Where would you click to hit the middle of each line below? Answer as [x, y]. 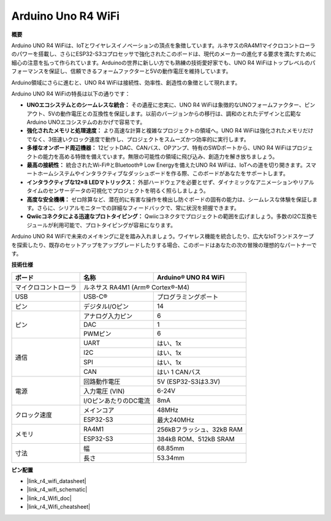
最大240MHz [176, 420]
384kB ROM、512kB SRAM [196, 439]
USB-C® [95, 296]
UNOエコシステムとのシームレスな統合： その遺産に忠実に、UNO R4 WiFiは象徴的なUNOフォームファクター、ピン [171, 105]
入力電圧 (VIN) [104, 391]
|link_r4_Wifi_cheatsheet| [59, 507]
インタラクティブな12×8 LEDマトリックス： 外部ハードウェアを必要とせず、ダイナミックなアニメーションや [162, 182]
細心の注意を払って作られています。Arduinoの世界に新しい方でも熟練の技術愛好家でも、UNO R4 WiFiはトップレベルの [161, 63]
